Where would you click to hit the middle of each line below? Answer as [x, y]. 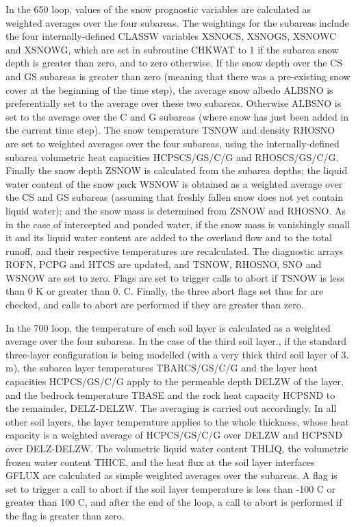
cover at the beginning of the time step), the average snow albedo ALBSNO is [169, 89]
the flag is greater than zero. [65, 515]
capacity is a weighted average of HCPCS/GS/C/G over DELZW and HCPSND [174, 435]
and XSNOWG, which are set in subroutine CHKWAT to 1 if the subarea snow [172, 49]
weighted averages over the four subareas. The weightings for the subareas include [177, 22]
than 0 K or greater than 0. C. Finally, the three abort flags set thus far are [165, 291]
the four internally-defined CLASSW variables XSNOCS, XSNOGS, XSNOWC [171, 36]
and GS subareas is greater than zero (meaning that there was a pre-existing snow [178, 76]
